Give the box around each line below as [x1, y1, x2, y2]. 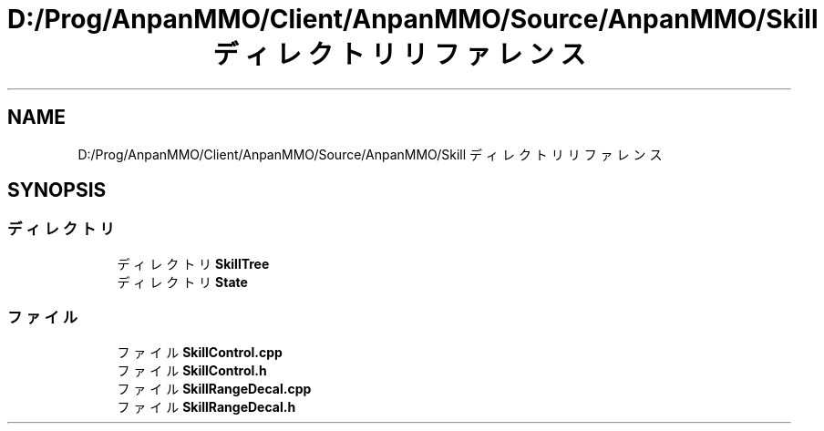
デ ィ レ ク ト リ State [117, 273, 248, 290]
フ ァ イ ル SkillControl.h [117, 362, 267, 378]
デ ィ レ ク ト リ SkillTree [117, 255, 270, 272]
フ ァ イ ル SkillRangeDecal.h [117, 398, 296, 415]
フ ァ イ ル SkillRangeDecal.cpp [117, 380, 312, 396]
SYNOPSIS [7, 179, 107, 202]
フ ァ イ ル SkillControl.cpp [117, 344, 283, 360]
